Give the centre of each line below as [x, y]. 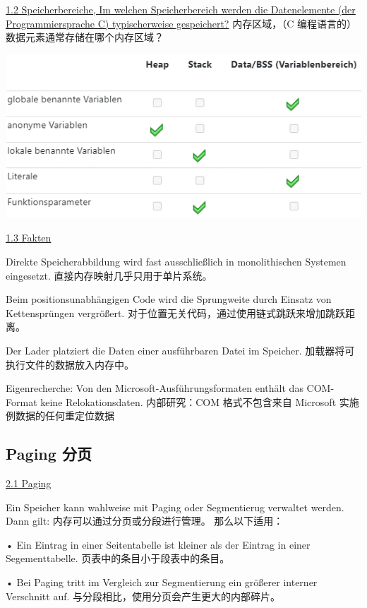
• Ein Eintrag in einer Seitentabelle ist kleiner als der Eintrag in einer [158, 544]
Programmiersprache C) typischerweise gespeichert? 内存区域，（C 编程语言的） [181, 23]
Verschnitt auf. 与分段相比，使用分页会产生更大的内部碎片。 [143, 596]
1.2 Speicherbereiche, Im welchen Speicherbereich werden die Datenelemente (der [181, 9]
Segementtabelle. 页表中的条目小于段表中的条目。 [118, 558]
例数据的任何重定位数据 [60, 416]
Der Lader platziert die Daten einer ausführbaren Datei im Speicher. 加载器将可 [180, 350]
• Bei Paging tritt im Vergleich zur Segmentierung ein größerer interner [162, 582]
